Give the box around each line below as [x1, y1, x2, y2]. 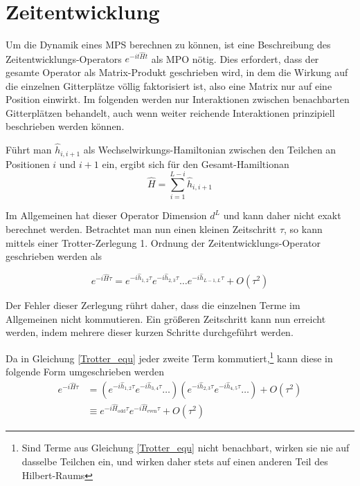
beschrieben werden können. [6, 119, 125, 133]
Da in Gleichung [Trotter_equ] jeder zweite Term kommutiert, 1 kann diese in [6, 348, 333, 365]
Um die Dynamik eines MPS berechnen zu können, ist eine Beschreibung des [6, 37, 331, 52]
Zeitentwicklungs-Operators [6, 51, 122, 66]
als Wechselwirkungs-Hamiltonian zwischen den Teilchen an [83, 142, 336, 157]
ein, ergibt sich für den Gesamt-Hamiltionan [102, 156, 289, 171]
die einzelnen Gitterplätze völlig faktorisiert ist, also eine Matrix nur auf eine [6, 78, 332, 93]
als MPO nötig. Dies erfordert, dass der [151, 51, 319, 66]
